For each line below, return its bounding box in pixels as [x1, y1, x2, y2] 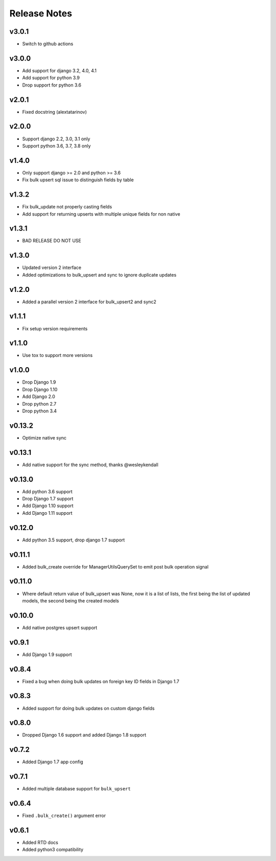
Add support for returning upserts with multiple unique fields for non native [22, 211, 180, 217]
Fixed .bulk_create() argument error [22, 812, 106, 819]
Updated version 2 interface [22, 264, 82, 271]
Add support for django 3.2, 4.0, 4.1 [22, 67, 97, 74]
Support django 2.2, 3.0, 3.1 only [22, 136, 90, 142]
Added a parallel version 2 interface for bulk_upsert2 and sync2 [22, 299, 157, 305]
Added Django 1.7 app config [22, 759, 84, 765]
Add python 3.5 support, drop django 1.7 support [22, 537, 125, 543]
